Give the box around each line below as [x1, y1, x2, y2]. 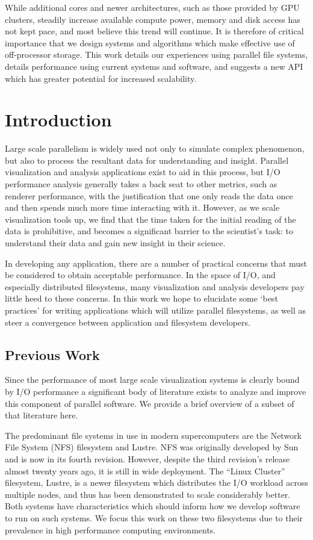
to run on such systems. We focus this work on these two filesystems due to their [5, 511, 303, 524]
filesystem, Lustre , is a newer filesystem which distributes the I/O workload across [5, 476, 308, 489]
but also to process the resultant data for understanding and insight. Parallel [5, 154, 289, 166]
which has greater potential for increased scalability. [5, 72, 197, 84]
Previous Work [5, 345, 100, 364]
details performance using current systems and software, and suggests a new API [5, 60, 303, 72]
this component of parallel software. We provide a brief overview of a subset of [5, 397, 294, 409]
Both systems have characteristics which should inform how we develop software [5, 500, 300, 512]
